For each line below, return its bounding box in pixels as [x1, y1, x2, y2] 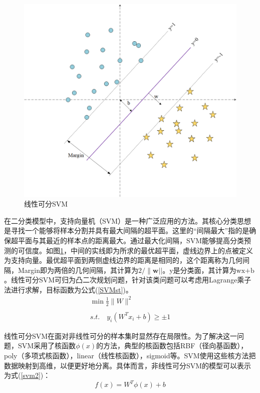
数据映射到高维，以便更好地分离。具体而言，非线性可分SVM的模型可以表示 [4, 360, 251, 370]
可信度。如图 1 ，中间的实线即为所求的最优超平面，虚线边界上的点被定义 [18, 245, 253, 255]
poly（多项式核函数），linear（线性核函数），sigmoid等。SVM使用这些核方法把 [4, 350, 256, 361]
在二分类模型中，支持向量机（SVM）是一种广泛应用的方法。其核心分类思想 [4, 215, 251, 226]
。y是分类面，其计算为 [162, 264, 236, 275]
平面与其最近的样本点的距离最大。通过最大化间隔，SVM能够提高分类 [18, 235, 244, 245]
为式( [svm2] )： [4, 370, 51, 380]
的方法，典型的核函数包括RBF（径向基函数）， [96, 340, 248, 351]
